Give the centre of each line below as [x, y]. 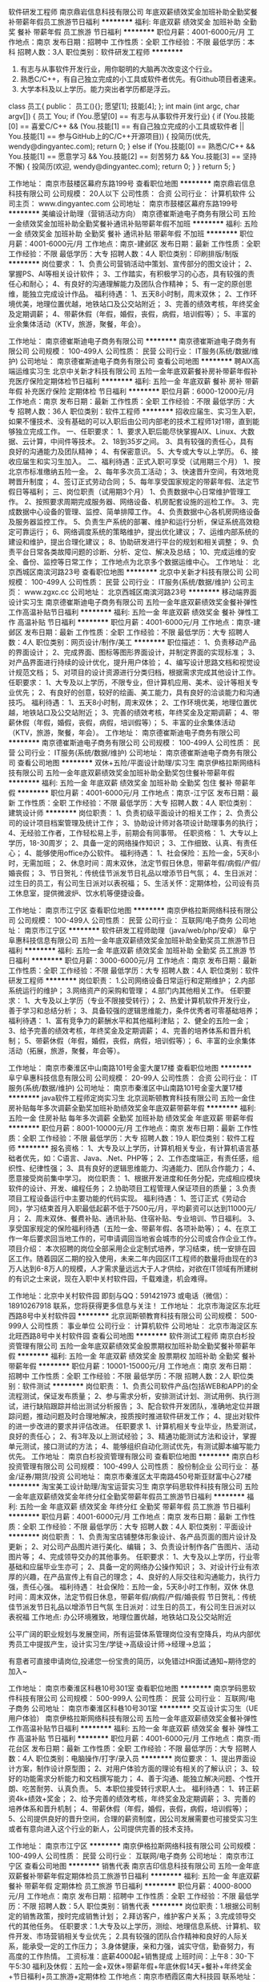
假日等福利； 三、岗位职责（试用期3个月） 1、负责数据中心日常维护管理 [126, 491]
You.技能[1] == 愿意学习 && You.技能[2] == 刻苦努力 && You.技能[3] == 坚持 [132, 156]
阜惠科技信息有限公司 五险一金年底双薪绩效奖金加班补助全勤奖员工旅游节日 [132, 940]
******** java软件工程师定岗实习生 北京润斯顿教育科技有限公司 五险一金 [128, 1098]
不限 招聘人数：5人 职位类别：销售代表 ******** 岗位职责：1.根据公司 [138, 1906]
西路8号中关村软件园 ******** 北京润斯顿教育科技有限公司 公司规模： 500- [133, 1316]
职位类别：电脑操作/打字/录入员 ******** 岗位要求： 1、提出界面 [143, 1758]
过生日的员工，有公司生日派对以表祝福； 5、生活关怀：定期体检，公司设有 [131, 883]
